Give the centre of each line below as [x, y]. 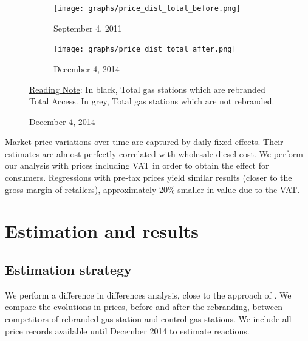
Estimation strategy [68, 270]
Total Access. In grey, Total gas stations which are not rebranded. [152, 101]
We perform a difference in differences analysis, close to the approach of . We [148, 295]
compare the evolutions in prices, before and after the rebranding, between [144, 307]
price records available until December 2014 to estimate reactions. [127, 330]
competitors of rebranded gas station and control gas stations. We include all [148, 319]
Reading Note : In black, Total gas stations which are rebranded [147, 89]
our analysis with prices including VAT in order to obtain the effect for [137, 165]
